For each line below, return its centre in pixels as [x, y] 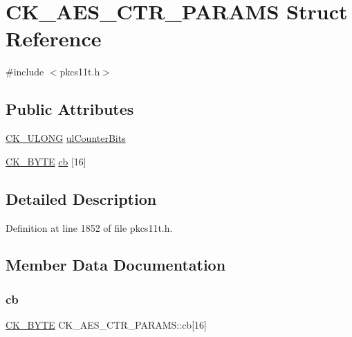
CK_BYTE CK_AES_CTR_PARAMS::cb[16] [106, 325]
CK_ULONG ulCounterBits [66, 138]
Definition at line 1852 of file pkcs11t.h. [89, 227]
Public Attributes [70, 109]
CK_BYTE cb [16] [46, 161]
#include [25, 72]
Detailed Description [81, 198]
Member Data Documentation [116, 265]
